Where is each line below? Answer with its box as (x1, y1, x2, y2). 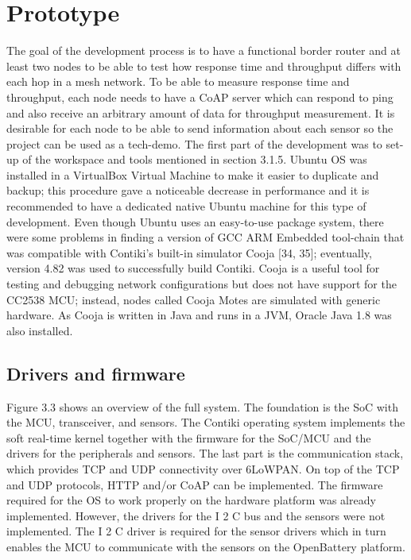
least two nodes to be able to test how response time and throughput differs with (6, 57, 401, 74)
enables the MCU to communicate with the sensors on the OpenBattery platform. (6, 538, 405, 554)
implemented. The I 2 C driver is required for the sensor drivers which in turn (6, 523, 386, 539)
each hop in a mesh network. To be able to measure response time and (6, 73, 350, 90)
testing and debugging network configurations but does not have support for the (6, 276, 397, 292)
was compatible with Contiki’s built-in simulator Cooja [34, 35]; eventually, (6, 244, 372, 261)
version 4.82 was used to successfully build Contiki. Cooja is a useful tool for (6, 260, 380, 276)
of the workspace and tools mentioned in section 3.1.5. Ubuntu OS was (22, 151, 367, 168)
